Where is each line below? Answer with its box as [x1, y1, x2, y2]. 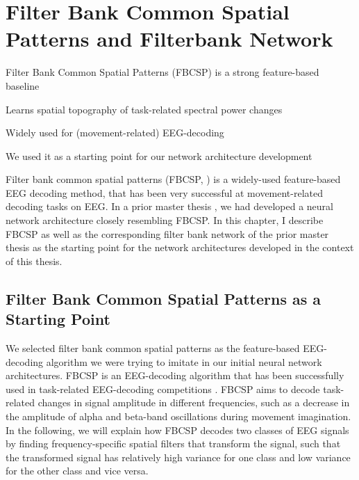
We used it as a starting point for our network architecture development [6, 148, 312, 163]
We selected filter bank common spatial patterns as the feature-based [6, 341, 300, 355]
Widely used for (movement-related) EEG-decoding [6, 125, 224, 140]
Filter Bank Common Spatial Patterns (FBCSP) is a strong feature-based [6, 65, 319, 79]
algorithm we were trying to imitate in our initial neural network [46, 354, 322, 369]
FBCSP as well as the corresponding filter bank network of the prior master [6, 226, 329, 241]
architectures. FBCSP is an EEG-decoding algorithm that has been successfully [6, 368, 344, 383]
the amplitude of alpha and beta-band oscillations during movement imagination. [6, 409, 351, 423]
